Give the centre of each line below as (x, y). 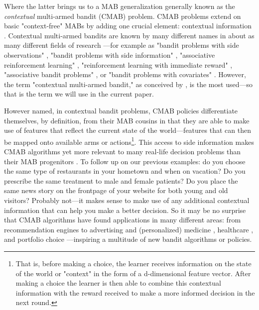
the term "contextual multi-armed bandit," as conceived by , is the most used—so (128, 84)
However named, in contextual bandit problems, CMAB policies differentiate (121, 110)
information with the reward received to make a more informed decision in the (135, 292)
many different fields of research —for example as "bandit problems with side (122, 45)
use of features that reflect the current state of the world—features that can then (128, 130)
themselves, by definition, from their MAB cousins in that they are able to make (127, 120)
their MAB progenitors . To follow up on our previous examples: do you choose (125, 161)
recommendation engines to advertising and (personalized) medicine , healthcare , (129, 229)
